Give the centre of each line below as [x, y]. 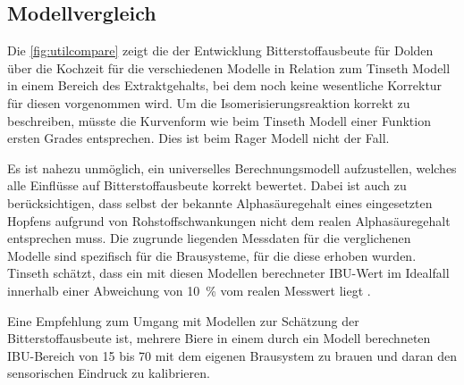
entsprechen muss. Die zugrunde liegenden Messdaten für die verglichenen [209, 238]
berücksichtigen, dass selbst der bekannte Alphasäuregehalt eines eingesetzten [220, 202]
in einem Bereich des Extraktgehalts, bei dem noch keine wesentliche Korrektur [225, 85]
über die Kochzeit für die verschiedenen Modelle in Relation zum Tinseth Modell [229, 67]
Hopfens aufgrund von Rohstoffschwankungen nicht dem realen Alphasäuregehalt [229, 220]
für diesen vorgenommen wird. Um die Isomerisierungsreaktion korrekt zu [209, 102]
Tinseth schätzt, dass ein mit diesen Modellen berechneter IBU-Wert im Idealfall [228, 273]
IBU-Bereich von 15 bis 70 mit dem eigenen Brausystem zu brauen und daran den [232, 355]
